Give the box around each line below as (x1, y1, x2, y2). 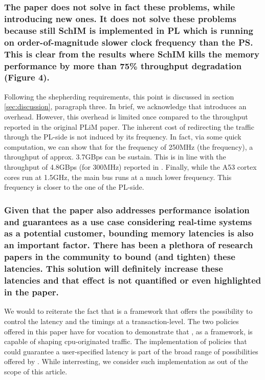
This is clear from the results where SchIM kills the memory (4, 47, 260, 60)
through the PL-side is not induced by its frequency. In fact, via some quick (4, 131, 241, 142)
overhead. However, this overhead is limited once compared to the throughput (4, 111, 248, 122)
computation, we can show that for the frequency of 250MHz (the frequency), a (4, 141, 253, 152)
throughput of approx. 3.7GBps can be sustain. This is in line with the (4, 151, 226, 162)
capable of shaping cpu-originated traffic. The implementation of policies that (4, 336, 247, 347)
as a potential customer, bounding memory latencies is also (4, 227, 254, 239)
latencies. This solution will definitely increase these (4, 262, 223, 275)
